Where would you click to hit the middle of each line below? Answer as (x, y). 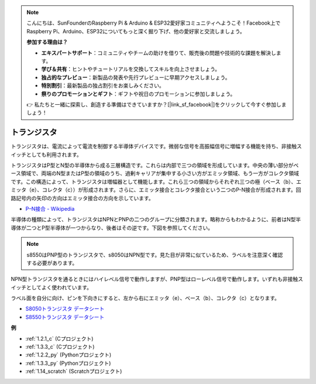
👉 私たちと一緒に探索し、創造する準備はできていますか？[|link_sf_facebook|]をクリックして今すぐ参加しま (157, 104)
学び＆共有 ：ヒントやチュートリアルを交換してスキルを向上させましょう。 (131, 69)
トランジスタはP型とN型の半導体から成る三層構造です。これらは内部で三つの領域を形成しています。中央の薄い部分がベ (155, 165)
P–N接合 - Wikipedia (50, 208)
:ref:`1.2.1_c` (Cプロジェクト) (59, 338)
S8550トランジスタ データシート (65, 317)
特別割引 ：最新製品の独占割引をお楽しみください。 (103, 85)
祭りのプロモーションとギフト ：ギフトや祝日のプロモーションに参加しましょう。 (138, 94)
